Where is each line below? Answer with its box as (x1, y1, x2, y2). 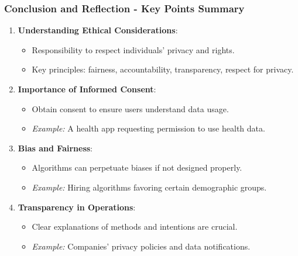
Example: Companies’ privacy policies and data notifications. (32, 240, 251, 252)
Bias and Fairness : (18, 141, 93, 154)
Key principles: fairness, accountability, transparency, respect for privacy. (32, 63, 294, 75)
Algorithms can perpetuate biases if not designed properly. (32, 161, 242, 174)
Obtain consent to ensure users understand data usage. (32, 102, 229, 115)
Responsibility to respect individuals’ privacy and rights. (32, 43, 235, 56)
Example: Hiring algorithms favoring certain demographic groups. (32, 181, 267, 193)
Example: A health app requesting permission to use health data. (32, 122, 265, 134)
